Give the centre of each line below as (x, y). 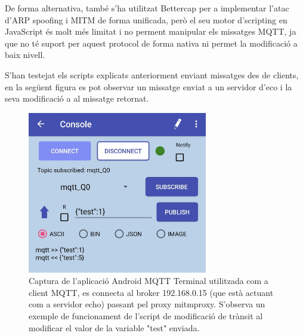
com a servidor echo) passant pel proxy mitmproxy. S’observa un (147, 304)
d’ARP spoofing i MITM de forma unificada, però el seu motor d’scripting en (146, 19)
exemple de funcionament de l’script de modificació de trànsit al (146, 316)
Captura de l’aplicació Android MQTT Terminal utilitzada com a (149, 281)
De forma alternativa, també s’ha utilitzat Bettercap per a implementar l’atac (147, 8)
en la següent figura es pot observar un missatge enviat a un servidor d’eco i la (149, 86)
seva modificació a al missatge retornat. (77, 98)
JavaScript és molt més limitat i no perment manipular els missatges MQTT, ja (151, 31)
